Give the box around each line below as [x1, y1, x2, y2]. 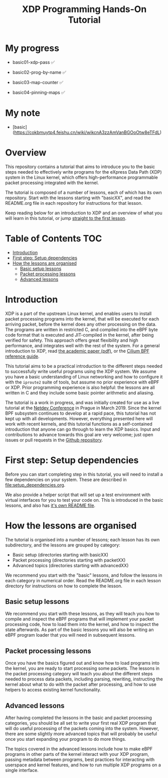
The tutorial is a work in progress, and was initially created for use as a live [5, 399, 159, 406]
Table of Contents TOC [5, 233, 102, 244]
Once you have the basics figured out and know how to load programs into [5, 660, 159, 666]
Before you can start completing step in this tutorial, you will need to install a [5, 471, 163, 477]
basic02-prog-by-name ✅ [12, 69, 67, 75]
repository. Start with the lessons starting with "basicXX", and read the [5, 195, 151, 201]
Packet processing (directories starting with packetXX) [12, 557, 126, 563]
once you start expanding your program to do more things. [5, 736, 126, 742]
